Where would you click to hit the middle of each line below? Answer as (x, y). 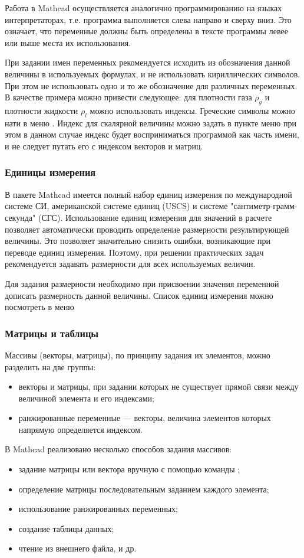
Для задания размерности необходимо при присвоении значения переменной (142, 283)
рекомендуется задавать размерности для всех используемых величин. (130, 264)
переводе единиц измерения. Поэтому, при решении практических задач (134, 252)
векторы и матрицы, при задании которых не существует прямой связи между (158, 386)
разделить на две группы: (50, 366)
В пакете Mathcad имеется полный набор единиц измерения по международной (148, 194)
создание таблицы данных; (66, 528)
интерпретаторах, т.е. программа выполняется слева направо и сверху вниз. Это (148, 19)
